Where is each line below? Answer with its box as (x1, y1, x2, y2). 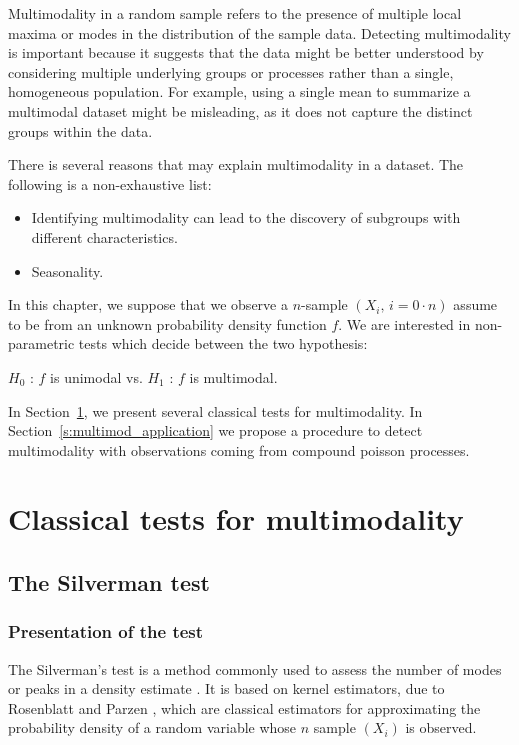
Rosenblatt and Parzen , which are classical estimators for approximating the (8, 697, 481, 718)
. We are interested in (338, 313, 471, 334)
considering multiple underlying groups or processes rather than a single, (8, 61, 454, 82)
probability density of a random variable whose (8, 717, 297, 738)
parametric (8, 333, 75, 354)
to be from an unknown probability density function (8, 313, 327, 334)
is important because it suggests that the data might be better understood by (8, 42, 484, 63)
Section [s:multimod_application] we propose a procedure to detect (8, 420, 423, 441)
